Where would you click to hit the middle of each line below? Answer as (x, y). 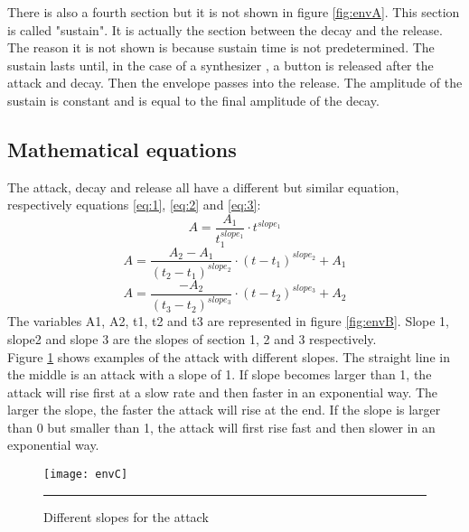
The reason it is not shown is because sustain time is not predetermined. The (221, 47)
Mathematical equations (122, 149)
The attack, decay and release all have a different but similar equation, (203, 187)
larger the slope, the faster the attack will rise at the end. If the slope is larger (224, 410)
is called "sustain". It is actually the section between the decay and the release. (225, 29)
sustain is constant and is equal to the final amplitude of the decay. (193, 100)
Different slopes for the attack (126, 516)
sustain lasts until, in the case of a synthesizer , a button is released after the (220, 65)
